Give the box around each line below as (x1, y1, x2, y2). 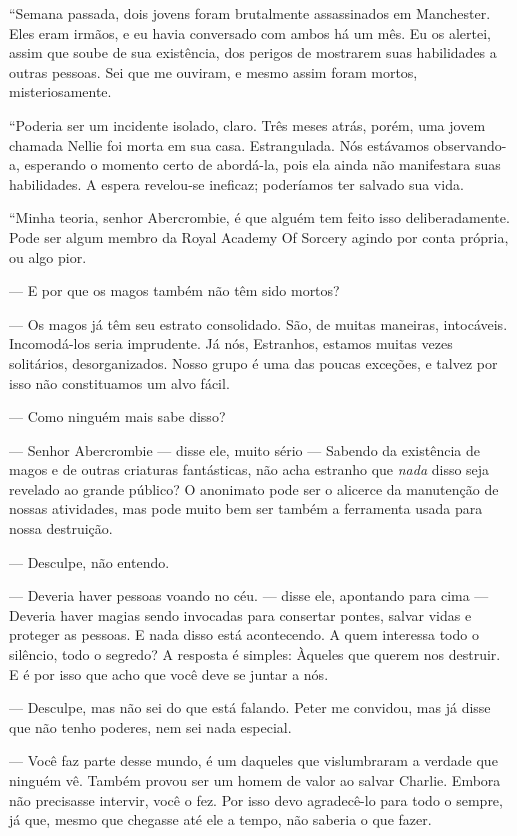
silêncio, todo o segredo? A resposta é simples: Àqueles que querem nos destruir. (9, 644, 501, 665)
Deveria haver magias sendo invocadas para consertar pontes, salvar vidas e (9, 604, 472, 625)
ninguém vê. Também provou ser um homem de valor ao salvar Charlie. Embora (9, 770, 501, 790)
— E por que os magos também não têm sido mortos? (9, 280, 340, 301)
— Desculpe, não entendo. (9, 551, 170, 572)
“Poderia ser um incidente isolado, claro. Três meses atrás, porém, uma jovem (9, 114, 486, 135)
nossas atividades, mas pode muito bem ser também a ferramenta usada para (9, 498, 483, 519)
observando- (433, 134, 507, 155)
